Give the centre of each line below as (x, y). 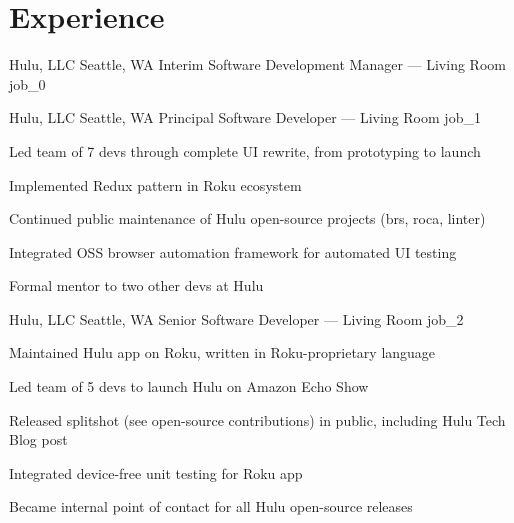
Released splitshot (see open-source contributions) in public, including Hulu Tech (257, 419)
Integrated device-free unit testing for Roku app (156, 472)
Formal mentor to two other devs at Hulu (136, 285)
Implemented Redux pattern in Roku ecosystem (155, 184)
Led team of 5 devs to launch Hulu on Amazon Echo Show (189, 386)
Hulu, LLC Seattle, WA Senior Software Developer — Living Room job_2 (236, 318)
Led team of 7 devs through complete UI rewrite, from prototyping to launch (245, 150)
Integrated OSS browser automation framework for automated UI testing (233, 251)
